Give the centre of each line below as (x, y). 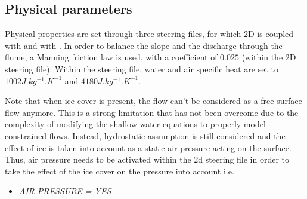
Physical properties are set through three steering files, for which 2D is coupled (149, 34)
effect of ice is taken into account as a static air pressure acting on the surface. (148, 147)
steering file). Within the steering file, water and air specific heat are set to (142, 68)
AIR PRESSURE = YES (65, 191)
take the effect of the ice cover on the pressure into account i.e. (120, 171)
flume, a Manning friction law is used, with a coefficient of (111, 57)
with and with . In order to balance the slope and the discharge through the (144, 45)
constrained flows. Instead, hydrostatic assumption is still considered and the (145, 135)
